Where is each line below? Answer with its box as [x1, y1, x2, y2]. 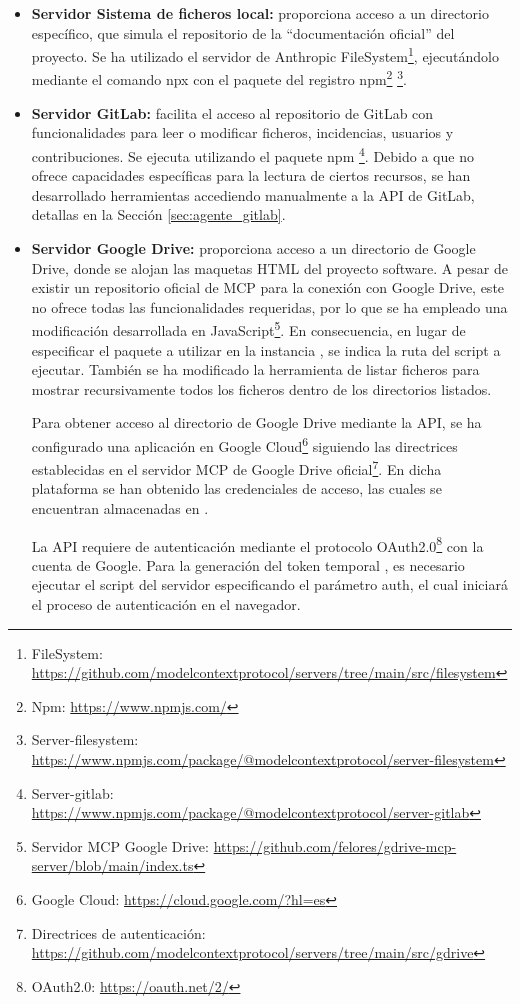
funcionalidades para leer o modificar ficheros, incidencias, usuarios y [31, 122, 454, 143]
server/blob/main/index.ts [31, 855, 194, 876]
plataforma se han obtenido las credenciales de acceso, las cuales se [31, 478, 442, 499]
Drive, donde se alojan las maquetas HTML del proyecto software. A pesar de [31, 257, 508, 278]
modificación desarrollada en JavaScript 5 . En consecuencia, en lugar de [31, 317, 466, 340]
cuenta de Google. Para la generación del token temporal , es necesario [31, 554, 465, 575]
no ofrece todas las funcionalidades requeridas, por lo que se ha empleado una [31, 296, 508, 317]
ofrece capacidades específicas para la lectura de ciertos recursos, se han [31, 165, 471, 186]
